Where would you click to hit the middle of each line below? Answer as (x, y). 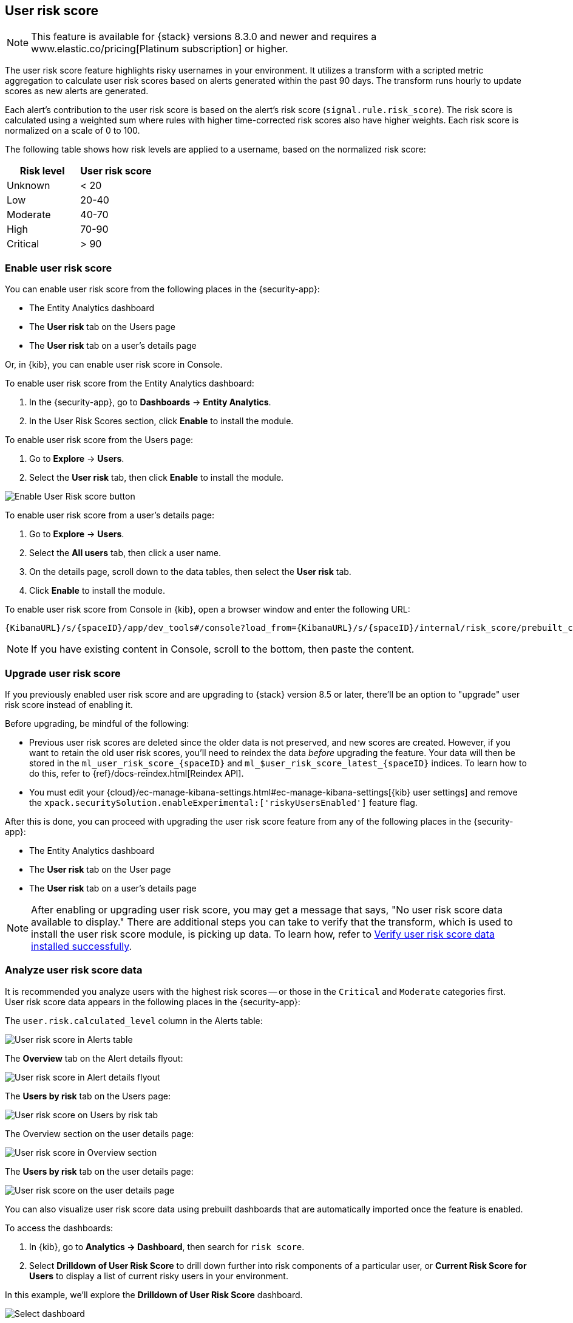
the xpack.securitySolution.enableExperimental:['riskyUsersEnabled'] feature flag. (223, 802)
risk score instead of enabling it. (69, 704)
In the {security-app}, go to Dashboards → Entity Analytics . (150, 402)
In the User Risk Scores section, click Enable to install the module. (161, 421)
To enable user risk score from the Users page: (99, 440)
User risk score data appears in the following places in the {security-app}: (153, 1002)
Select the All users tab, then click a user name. (125, 553)
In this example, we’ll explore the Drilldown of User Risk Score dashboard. (154, 1294)
